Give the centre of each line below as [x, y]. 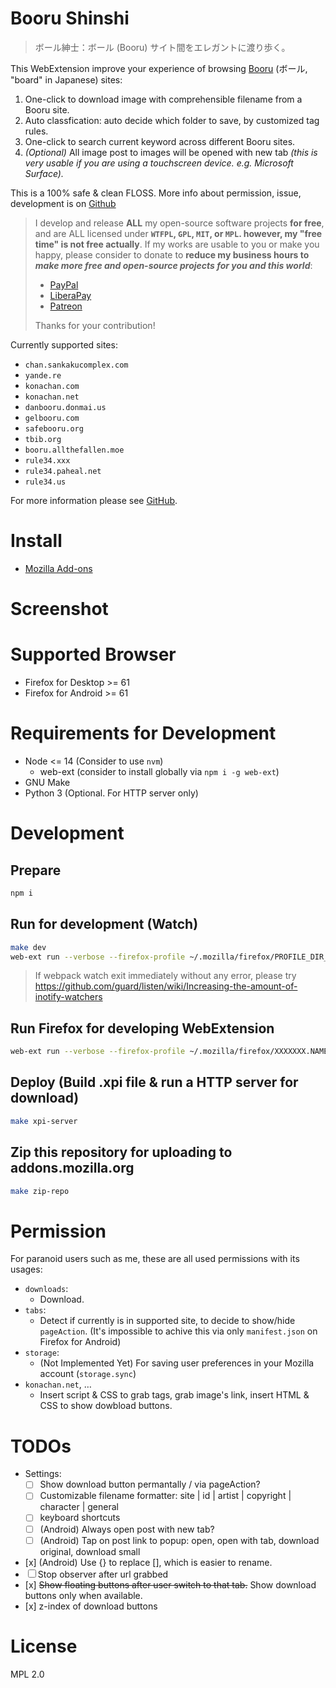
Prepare [36, 870]
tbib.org [43, 439]
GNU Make [47, 782]
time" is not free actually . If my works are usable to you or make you [177, 244]
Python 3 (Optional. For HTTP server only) [111, 793]
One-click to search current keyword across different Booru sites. [160, 141]
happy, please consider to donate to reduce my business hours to [172, 254]
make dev [28, 947]
